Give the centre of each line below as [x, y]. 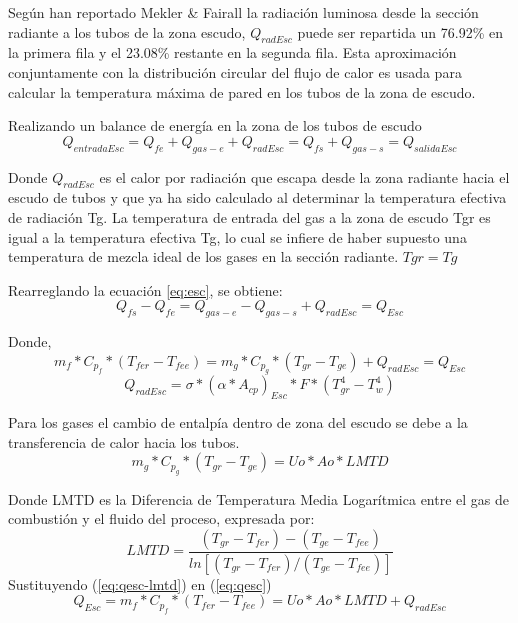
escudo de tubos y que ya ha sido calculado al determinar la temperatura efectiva [257, 197]
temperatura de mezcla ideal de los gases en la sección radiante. [203, 256]
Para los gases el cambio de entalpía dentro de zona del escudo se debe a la [238, 421]
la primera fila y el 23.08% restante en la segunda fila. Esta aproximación [232, 52]
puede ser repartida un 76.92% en [400, 31]
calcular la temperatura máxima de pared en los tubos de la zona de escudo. [242, 91]
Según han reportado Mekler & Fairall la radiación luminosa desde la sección [243, 12]
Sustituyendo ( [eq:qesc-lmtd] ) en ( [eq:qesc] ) [140, 583]
